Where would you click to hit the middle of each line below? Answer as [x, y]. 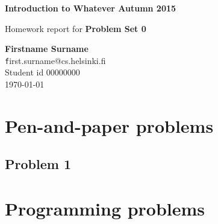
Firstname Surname [47, 49]
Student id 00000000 [42, 72]
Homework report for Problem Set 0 [76, 28]
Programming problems [105, 208]
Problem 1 [38, 164]
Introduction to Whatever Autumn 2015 [91, 8]
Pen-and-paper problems [109, 125]
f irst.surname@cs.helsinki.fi [55, 60]
